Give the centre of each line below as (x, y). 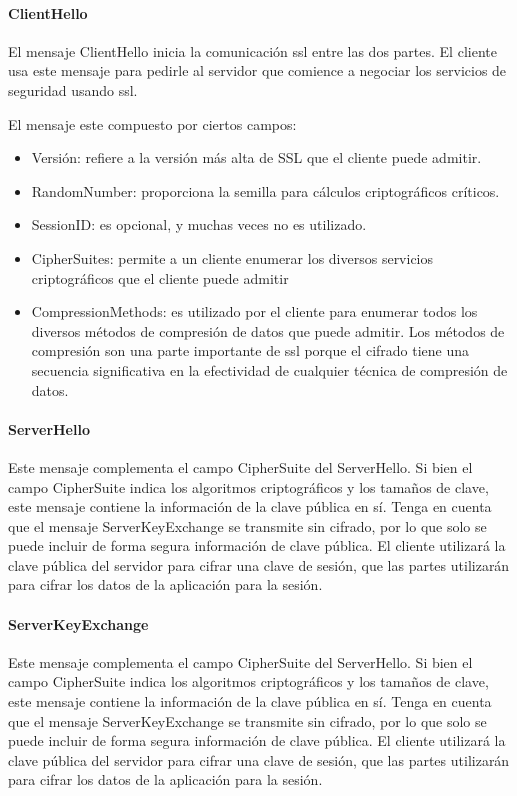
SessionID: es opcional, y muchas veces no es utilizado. (199, 224)
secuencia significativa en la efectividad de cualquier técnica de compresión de (269, 369)
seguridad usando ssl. (73, 89)
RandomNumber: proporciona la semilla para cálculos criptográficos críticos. (265, 190)
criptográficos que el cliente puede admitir (160, 277)
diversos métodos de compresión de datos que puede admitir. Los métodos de (268, 330)
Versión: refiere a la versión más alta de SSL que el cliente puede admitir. (256, 157)
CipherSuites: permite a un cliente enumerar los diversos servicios (232, 257)
